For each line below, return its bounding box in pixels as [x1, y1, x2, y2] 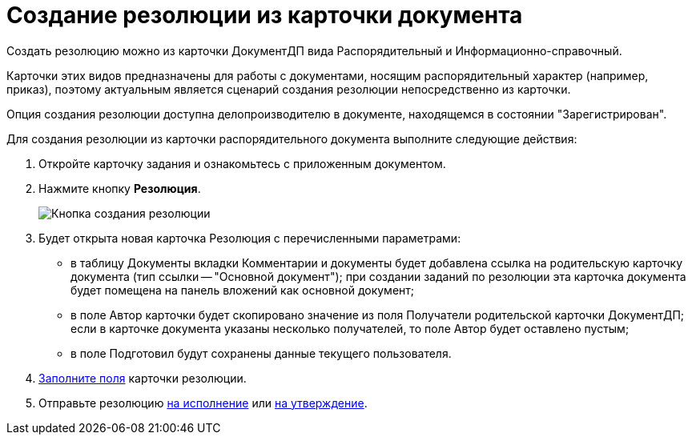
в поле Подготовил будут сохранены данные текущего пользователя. [70, 346, 452, 360]
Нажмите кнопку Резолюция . [38, 181, 201, 195]
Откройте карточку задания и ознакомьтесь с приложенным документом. [38, 156, 446, 170]
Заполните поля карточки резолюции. [38, 371, 247, 385]
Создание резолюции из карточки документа [6, 2, 523, 29]
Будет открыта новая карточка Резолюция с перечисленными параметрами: [38, 231, 461, 245]
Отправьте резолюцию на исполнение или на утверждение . [38, 395, 368, 410]
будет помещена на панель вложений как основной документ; [70, 283, 415, 297]
